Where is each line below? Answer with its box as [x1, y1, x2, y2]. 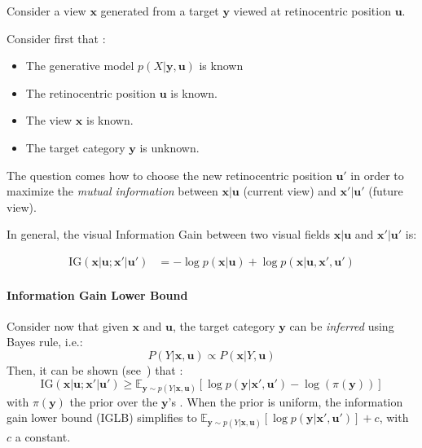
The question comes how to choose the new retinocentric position [7, 166, 332, 183]
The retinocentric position [25, 84, 156, 101]
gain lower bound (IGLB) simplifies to [7, 409, 197, 426]
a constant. [15, 428, 71, 445]
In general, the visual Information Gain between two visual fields [7, 226, 331, 243]
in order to [350, 166, 404, 183]
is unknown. [139, 138, 200, 156]
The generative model [25, 57, 134, 74]
